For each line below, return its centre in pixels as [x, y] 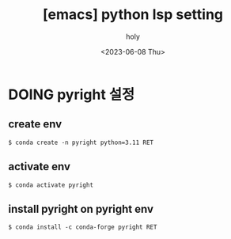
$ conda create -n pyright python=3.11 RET [81, 142]
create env [35, 124]
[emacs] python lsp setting [133, 15]
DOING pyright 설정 [72, 95]
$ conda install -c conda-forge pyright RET [83, 227]
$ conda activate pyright [51, 185]
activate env [40, 167]
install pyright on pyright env [81, 209]
